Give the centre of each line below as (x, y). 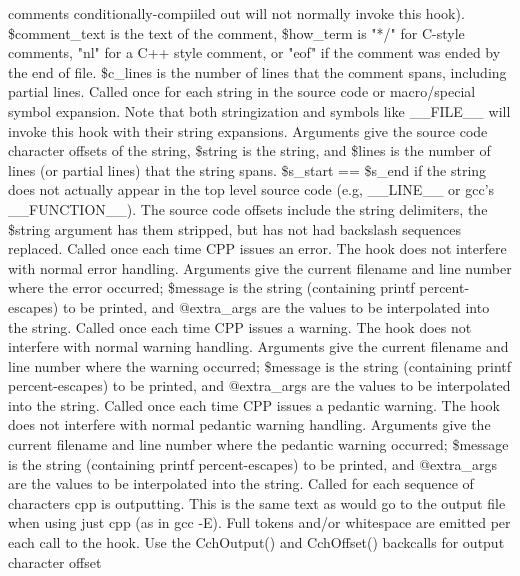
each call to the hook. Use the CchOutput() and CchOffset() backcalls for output (256, 542)
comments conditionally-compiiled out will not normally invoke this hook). (236, 13)
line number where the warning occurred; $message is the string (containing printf (260, 365)
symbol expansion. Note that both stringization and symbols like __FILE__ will (259, 110)
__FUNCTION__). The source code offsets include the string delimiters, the (248, 208)
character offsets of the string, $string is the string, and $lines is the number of (249, 150)
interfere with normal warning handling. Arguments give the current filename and (258, 346)
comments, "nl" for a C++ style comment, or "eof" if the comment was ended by (254, 52)
